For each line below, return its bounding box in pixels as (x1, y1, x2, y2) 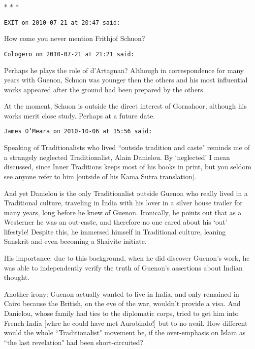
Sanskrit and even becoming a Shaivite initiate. (4, 236, 147, 246)
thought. (4, 272, 30, 282)
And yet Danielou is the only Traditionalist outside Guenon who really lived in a (4, 188, 248, 198)
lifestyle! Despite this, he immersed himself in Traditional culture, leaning (4, 226, 226, 236)
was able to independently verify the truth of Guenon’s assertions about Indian (4, 262, 243, 272)
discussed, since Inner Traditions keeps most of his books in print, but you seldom (4, 161, 252, 172)
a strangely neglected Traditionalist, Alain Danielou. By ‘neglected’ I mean (4, 152, 230, 162)
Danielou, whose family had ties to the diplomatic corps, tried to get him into (4, 308, 239, 318)
